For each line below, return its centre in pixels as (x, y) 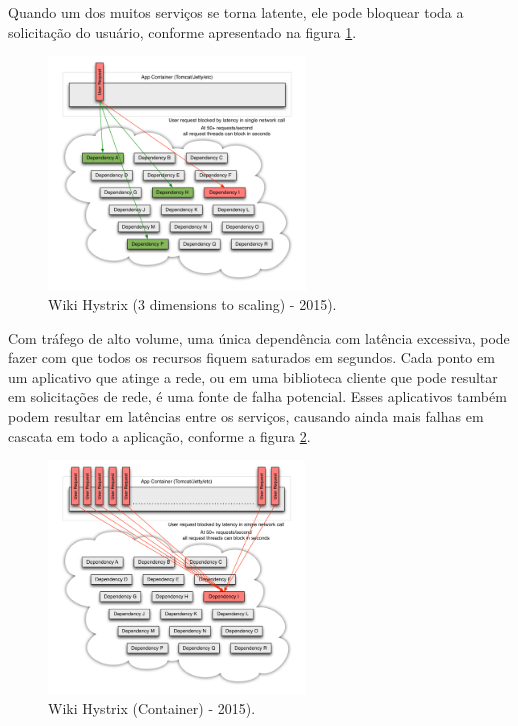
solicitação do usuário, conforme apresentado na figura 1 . (182, 31)
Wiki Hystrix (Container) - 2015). (152, 708)
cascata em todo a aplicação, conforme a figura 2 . (159, 435)
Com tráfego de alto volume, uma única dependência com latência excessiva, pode (259, 337)
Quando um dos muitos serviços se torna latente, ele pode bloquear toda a (236, 12)
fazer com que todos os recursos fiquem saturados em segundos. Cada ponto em (251, 357)
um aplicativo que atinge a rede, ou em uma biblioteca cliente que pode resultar (253, 376)
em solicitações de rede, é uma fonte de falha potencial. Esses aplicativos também (257, 396)
